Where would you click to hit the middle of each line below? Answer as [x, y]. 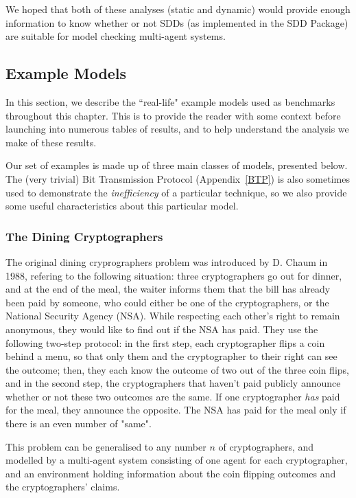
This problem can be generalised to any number [106, 446]
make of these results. [51, 142]
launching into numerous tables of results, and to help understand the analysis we [177, 129]
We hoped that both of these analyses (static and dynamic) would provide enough [178, 9]
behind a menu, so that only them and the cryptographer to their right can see [171, 356]
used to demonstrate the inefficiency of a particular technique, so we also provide [176, 192]
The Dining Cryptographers [84, 236]
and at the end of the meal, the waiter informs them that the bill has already [168, 289]
